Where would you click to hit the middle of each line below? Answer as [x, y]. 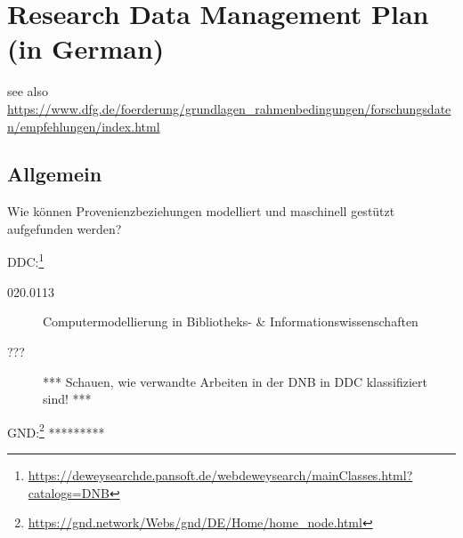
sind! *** [67, 399]
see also [28, 91]
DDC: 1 [26, 261]
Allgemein [55, 174]
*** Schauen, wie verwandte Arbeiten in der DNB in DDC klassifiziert [235, 381]
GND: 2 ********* [56, 430]
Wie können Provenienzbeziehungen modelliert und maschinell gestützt [201, 211]
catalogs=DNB [69, 492]
